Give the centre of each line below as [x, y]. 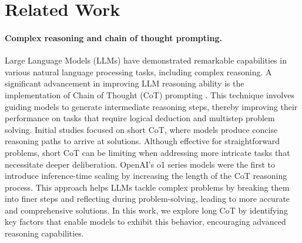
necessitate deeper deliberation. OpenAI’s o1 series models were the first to [140, 164]
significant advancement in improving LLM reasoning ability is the [125, 83]
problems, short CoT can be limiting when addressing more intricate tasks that [147, 152]
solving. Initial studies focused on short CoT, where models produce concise [141, 129]
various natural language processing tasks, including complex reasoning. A [138, 71]
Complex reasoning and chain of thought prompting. [113, 37]
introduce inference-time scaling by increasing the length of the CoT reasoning [146, 176]
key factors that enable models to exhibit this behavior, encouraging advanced [145, 222]
